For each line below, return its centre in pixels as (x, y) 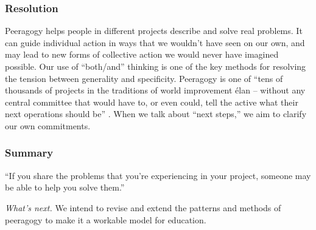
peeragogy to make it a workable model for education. (106, 219)
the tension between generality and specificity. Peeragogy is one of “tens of (144, 78)
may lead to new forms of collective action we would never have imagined (142, 54)
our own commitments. (48, 125)
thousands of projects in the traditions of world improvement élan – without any (155, 90)
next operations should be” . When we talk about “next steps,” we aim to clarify (156, 114)
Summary (29, 153)
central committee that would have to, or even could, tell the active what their (152, 102)
